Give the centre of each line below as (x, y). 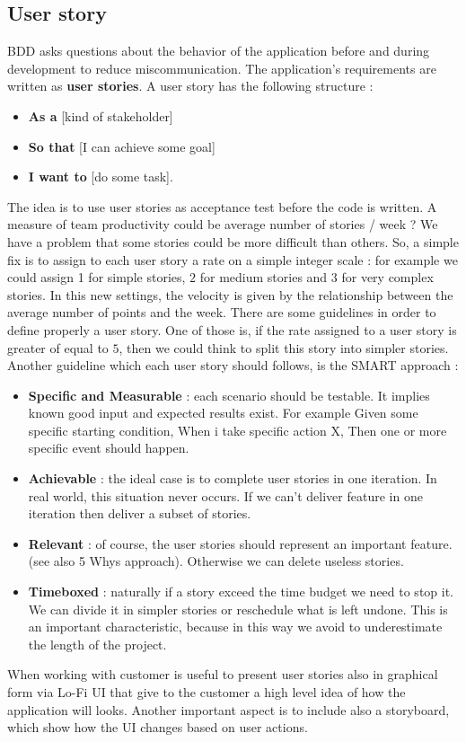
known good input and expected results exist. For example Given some (223, 413)
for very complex (387, 277)
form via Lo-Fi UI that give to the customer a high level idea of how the (207, 692)
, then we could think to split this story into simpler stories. (284, 347)
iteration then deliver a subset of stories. (140, 513)
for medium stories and (264, 277)
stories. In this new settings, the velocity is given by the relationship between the (230, 294)
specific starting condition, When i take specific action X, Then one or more (237, 430)
